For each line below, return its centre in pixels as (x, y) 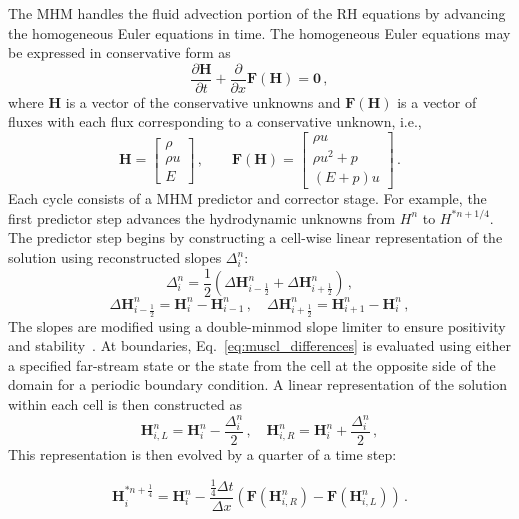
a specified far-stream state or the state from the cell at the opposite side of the (252, 364)
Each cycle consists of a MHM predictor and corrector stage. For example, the (247, 198)
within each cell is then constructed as (125, 403)
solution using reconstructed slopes (115, 257)
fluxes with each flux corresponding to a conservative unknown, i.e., (215, 121)
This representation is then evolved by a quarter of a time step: (202, 454)
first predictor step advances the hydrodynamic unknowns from (202, 217)
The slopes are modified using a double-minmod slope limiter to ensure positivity (257, 325)
